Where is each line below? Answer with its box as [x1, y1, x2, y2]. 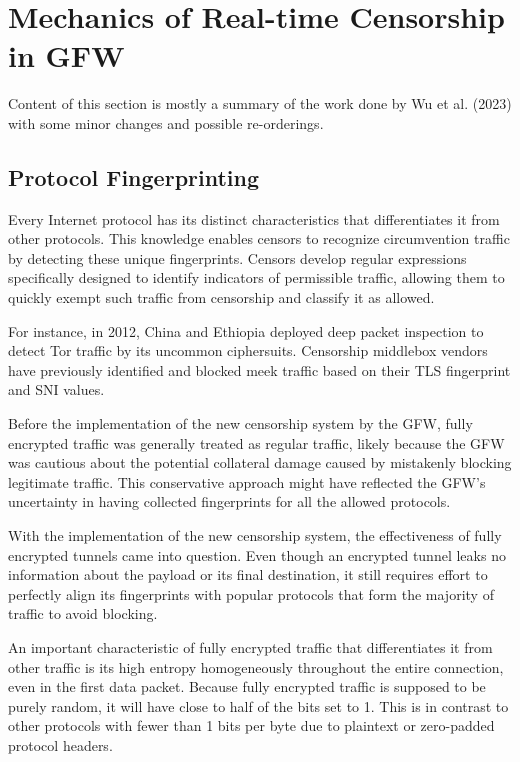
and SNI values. [8, 379, 105, 400]
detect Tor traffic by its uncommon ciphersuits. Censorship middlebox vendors [8, 340, 488, 361]
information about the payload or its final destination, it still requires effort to [8, 564, 488, 585]
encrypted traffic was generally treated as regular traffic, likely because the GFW [8, 432, 505, 453]
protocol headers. [8, 734, 113, 755]
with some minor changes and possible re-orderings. [8, 112, 324, 133]
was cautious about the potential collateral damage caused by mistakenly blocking [8, 452, 512, 473]
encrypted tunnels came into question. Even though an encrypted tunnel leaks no [8, 544, 506, 565]
